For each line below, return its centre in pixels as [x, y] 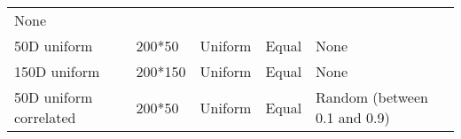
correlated [45, 117]
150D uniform [57, 71]
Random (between [372, 97]
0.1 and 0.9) [353, 117]
